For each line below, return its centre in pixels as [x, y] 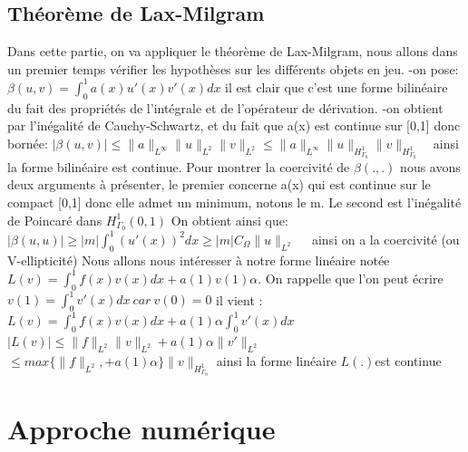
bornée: [28, 143]
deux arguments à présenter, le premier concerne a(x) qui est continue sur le [219, 184]
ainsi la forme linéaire [276, 361]
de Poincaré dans [55, 220]
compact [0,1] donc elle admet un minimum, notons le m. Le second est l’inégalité [234, 202]
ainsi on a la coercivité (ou [385, 239]
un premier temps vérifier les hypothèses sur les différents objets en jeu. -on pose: [233, 68]
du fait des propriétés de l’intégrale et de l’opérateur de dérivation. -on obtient [225, 107]
